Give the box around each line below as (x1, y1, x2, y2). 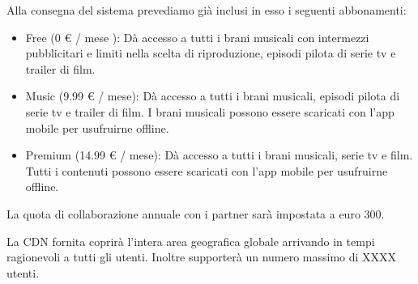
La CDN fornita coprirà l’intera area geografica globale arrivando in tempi (6, 232, 375, 249)
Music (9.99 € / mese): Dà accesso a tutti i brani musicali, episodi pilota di (25, 87, 400, 104)
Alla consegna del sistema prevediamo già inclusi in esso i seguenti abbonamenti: (6, 2, 407, 18)
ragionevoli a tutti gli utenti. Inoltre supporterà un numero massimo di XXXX (6, 248, 397, 265)
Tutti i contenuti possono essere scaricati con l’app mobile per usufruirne (25, 162, 388, 179)
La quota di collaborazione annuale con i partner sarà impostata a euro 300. (6, 205, 385, 222)
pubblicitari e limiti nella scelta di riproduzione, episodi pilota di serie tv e (25, 45, 396, 61)
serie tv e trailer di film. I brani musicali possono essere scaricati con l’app (25, 103, 395, 120)
